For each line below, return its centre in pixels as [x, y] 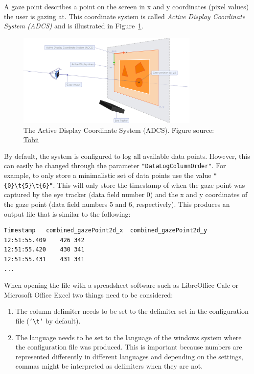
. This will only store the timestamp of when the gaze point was [149, 185]
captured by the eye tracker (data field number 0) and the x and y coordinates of [126, 194]
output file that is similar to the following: [67, 213]
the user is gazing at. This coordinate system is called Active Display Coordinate [125, 16]
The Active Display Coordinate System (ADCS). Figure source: [119, 130]
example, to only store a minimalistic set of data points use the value [108, 175]
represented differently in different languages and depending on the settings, [129, 356]
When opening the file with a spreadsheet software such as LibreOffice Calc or [121, 285]
